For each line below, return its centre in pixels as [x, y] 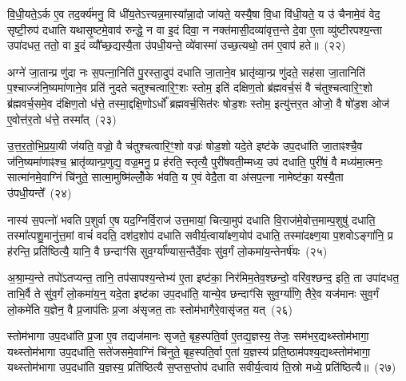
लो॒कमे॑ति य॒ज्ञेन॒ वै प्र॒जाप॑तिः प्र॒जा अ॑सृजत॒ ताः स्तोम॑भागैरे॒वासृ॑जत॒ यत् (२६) [150, 309]
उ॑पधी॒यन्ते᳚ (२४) [40, 192]
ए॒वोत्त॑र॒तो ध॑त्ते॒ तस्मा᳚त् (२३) [62, 119]
